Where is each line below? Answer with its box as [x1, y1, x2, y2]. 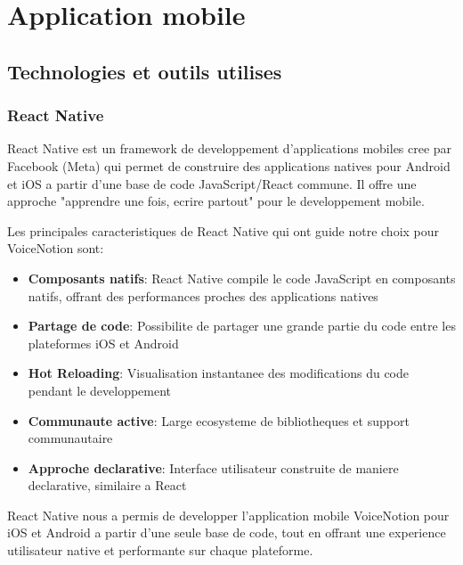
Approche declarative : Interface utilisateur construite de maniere [28, 458, 399, 477]
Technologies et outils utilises [7, 57, 282, 85]
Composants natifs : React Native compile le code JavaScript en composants [28, 268, 456, 287]
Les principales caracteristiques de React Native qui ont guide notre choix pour [7, 221, 440, 240]
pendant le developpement [28, 381, 172, 399]
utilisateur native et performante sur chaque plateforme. [7, 541, 313, 560]
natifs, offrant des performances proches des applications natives [28, 286, 378, 305]
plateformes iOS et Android [28, 333, 179, 352]
